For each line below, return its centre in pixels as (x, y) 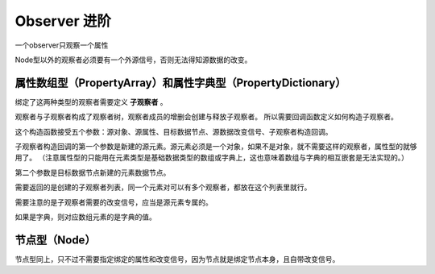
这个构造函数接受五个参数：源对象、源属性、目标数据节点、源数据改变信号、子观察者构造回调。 (174, 131)
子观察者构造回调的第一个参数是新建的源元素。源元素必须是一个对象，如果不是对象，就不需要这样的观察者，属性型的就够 (216, 147)
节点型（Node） (55, 240)
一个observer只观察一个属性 (62, 45)
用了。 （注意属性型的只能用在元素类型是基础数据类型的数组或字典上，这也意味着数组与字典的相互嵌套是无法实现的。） (211, 158)
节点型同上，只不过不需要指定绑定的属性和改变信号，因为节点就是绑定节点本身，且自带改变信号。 (177, 259)
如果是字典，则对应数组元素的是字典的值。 (85, 217)
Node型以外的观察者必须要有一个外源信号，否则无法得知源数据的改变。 (133, 60)
